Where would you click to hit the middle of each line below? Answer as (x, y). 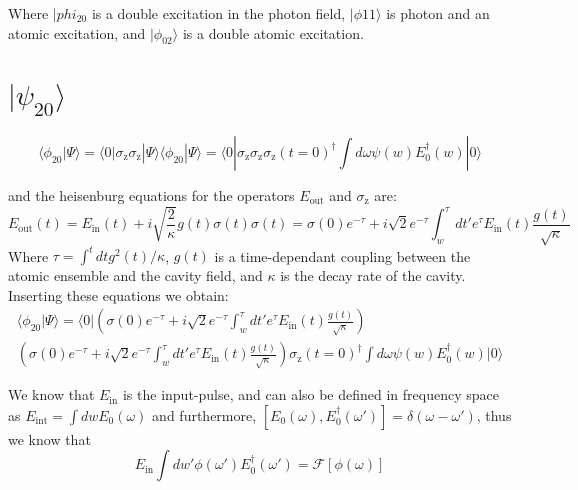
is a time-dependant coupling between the (342, 255)
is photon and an (438, 13)
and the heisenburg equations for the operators (151, 194)
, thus (494, 414)
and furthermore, (204, 414)
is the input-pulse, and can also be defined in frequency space (310, 394)
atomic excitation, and (77, 32)
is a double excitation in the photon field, (218, 13)
